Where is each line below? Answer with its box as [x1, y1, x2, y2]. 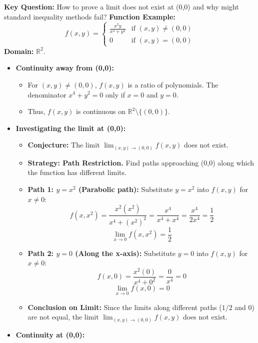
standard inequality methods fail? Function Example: [4, 11, 175, 21]
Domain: [4, 45, 34, 56]
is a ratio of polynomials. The [127, 79, 218, 89]
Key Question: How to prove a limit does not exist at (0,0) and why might [4, 1, 239, 11]
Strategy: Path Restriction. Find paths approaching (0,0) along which [27, 157, 254, 167]
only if [105, 89, 125, 99]
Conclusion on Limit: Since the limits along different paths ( [27, 301, 222, 312]
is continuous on [76, 106, 126, 116]
